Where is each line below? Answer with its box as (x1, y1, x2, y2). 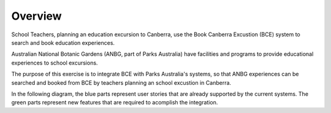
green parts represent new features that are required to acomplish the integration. (11, 99, 218, 106)
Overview (11, 9, 62, 23)
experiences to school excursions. (11, 59, 98, 66)
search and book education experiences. (11, 39, 115, 46)
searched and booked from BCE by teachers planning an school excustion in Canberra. (11, 79, 232, 86)
